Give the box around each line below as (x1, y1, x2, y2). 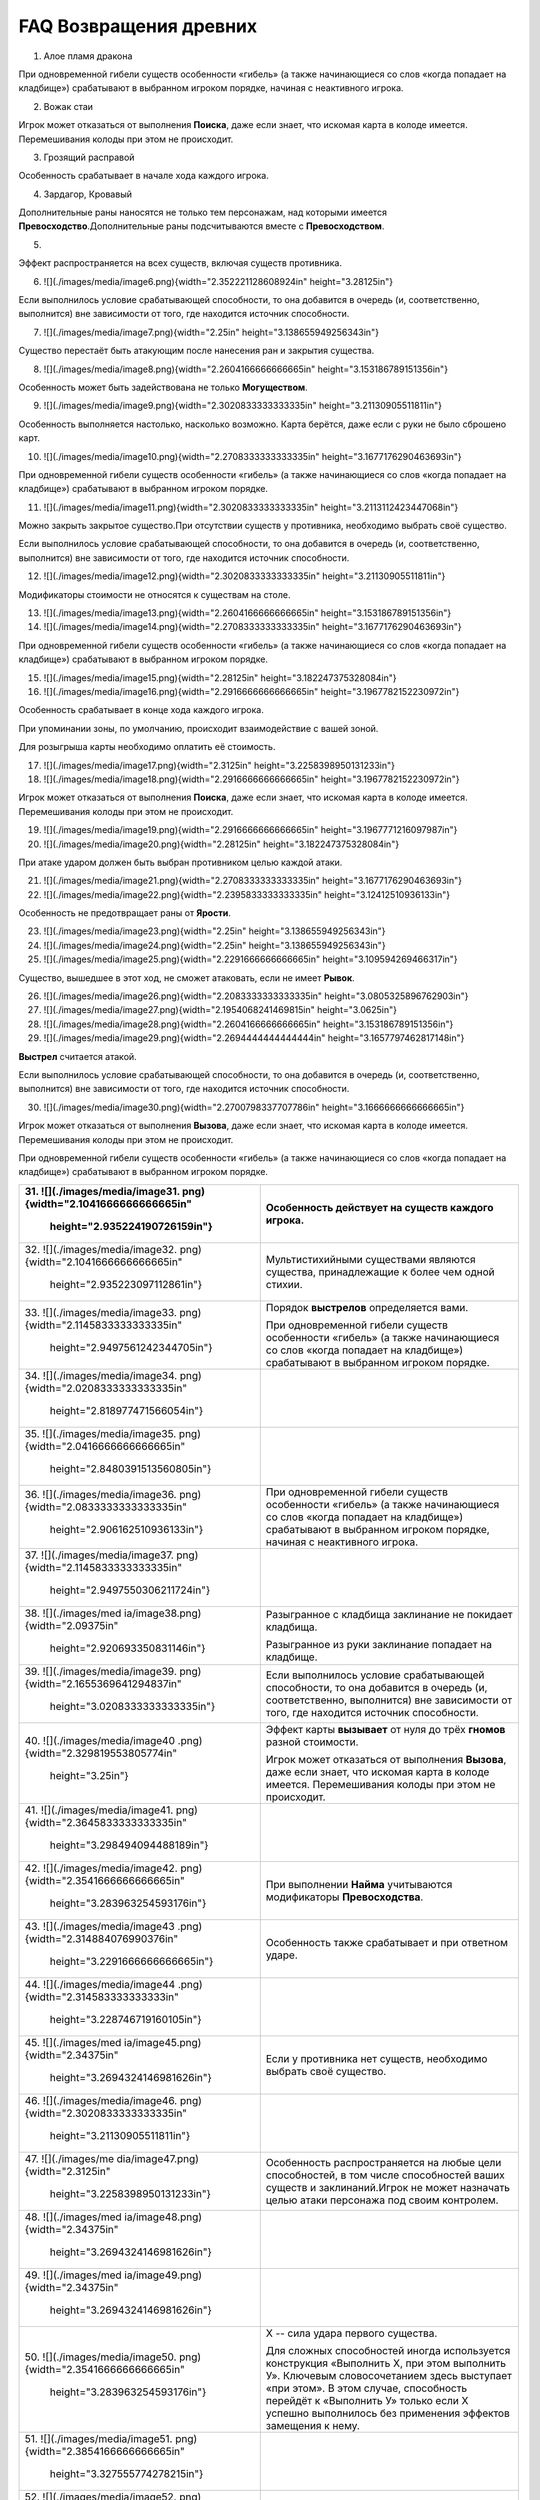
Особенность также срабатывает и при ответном (265, 1935, 509, 1949)
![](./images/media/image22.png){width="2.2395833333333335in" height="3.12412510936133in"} (43, 888, 451, 900)
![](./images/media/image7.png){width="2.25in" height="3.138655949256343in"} (43, 326, 380, 338)
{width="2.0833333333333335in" (24, 1500, 187, 1514)
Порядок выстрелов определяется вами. (265, 1300, 469, 1314)
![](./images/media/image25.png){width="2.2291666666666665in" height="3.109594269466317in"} (43, 953, 459, 965)
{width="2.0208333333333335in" (24, 1381, 188, 1395)
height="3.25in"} (49, 1768, 129, 1782)
